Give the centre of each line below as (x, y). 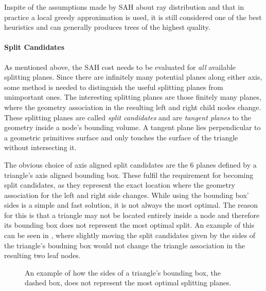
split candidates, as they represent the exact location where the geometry (120, 185)
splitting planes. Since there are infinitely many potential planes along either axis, (133, 77)
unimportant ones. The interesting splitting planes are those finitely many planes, (133, 97)
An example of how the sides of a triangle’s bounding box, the (123, 272)
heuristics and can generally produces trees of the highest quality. (107, 27)
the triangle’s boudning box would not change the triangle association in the (125, 245)
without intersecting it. (40, 147)
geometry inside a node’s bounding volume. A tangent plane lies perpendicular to (132, 127)
